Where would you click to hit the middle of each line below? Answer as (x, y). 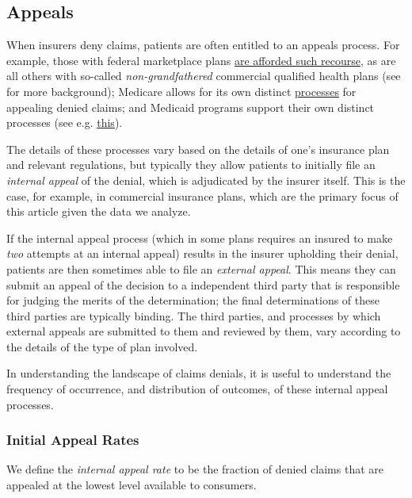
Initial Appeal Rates (73, 440)
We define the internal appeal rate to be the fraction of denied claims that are (195, 469)
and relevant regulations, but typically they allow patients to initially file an (191, 165)
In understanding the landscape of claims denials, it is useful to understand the (199, 373)
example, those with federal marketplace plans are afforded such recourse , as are (201, 60)
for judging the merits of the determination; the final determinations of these (193, 300)
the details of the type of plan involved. (102, 346)
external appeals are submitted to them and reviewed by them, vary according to (204, 331)
